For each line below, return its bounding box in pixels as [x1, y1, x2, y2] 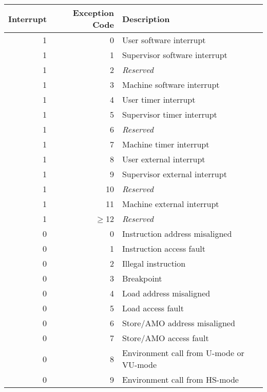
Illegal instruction [122, 257, 186, 269]
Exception [72, 7, 114, 18]
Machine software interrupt [122, 79, 220, 90]
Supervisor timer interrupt [122, 108, 217, 120]
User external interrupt [122, 153, 205, 165]
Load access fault [122, 302, 184, 314]
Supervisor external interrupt [122, 168, 227, 180]
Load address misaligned [122, 287, 211, 299]
